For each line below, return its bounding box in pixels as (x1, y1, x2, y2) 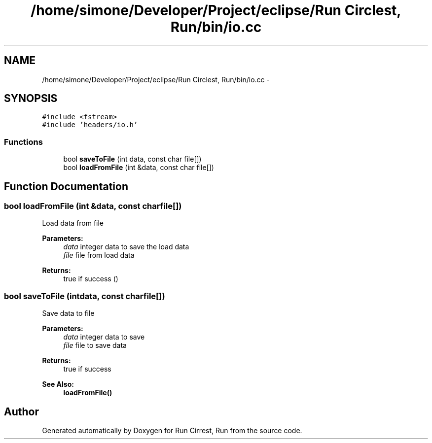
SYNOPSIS (4, 92, 58, 105)
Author (4, 405, 39, 418)
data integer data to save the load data (63, 242, 189, 251)
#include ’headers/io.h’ (42, 121, 138, 129)
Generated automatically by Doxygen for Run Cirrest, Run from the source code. (42, 426, 302, 435)
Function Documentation (4, 180, 128, 193)
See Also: (42, 380, 74, 389)
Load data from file (42, 219, 104, 228)
